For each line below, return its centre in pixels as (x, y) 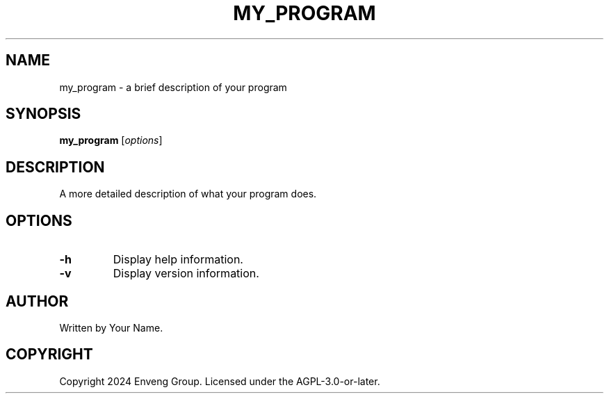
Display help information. (178, 260)
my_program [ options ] (111, 140)
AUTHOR (37, 301)
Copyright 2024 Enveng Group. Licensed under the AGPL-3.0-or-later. (220, 381)
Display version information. (186, 274)
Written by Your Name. (111, 327)
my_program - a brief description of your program (173, 87)
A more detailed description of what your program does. (188, 194)
